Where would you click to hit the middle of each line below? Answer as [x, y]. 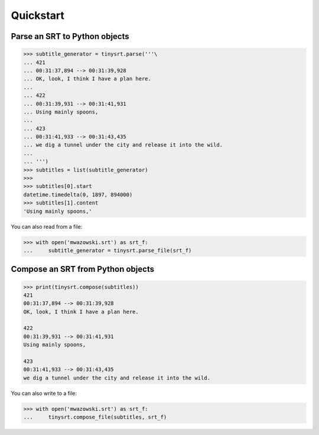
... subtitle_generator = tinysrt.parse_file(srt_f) [108, 250]
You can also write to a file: [44, 393]
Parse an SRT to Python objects [70, 36]
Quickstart [38, 15]
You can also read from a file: [47, 226]
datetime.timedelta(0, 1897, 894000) [78, 194]
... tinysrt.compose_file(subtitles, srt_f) [95, 417]
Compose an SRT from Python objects [83, 269]
